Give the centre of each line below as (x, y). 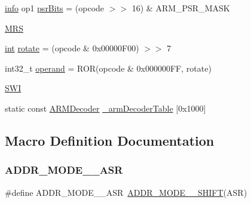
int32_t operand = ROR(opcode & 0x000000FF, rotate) (108, 68)
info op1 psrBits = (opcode (55, 8)
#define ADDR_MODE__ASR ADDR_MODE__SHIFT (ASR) (126, 192)
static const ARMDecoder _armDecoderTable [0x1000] (105, 108)
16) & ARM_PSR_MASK (181, 8)
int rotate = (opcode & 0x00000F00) (72, 48)
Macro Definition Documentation (110, 140)
